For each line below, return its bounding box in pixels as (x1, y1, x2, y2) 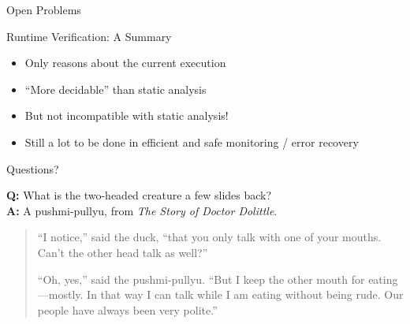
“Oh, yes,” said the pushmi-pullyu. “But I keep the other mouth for (37, 270, 365, 287)
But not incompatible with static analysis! (24, 107, 229, 124)
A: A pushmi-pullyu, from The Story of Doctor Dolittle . (6, 202, 278, 218)
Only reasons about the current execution (24, 54, 226, 71)
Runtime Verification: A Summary (6, 28, 172, 44)
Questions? (6, 160, 59, 177)
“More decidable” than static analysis (24, 80, 207, 97)
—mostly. (37, 286, 84, 303)
